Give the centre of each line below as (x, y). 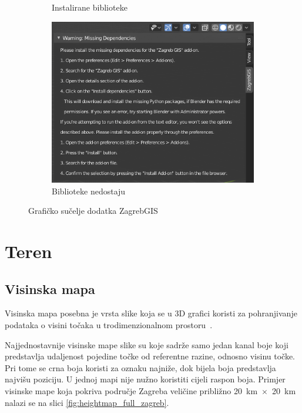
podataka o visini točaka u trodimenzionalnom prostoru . (109, 325)
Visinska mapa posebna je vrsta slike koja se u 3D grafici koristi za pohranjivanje (151, 313)
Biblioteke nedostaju (89, 191)
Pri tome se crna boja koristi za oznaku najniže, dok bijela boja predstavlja (140, 367)
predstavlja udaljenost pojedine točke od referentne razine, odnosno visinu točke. (150, 356)
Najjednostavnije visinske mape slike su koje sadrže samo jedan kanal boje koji (147, 344)
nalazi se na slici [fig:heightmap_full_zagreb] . (87, 402)
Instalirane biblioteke (90, 7)
